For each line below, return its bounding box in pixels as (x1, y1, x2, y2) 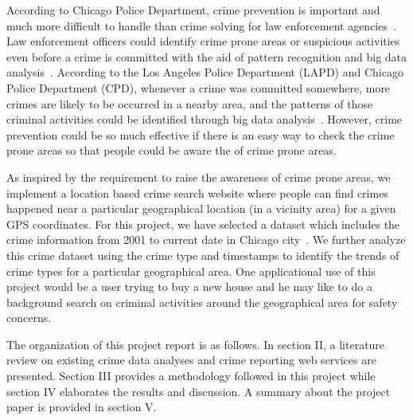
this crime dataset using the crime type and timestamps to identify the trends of (6, 246, 399, 263)
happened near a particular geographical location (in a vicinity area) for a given (6, 200, 396, 217)
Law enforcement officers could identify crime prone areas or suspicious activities (6, 33, 400, 49)
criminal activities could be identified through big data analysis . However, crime (6, 111, 403, 128)
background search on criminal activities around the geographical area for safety (6, 293, 398, 310)
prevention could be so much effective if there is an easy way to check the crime (6, 126, 395, 143)
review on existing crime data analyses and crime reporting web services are (6, 351, 376, 368)
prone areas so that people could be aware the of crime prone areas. (6, 142, 337, 159)
